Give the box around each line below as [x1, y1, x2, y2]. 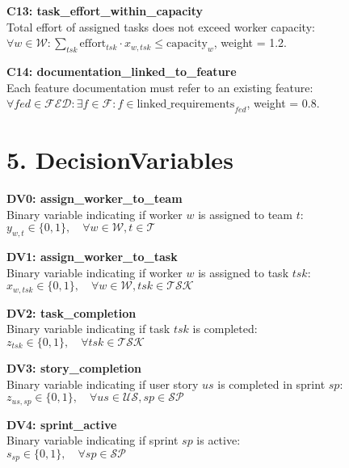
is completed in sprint [217, 375, 326, 392]
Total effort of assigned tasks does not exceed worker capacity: [6, 18, 315, 35]
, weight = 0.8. [246, 95, 320, 112]
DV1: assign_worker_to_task [6, 248, 178, 265]
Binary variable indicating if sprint [6, 432, 179, 449]
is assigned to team [198, 205, 293, 222]
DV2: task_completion [6, 304, 137, 321]
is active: [196, 432, 241, 449]
